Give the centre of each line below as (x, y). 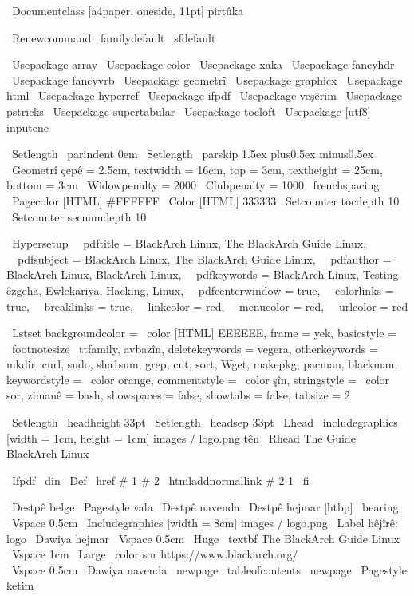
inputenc (28, 127)
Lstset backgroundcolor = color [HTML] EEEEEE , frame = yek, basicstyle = (204, 333)
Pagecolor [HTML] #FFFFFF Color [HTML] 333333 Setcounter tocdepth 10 (205, 200)
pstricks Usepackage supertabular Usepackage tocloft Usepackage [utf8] (189, 111)
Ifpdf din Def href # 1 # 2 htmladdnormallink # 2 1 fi (160, 480)
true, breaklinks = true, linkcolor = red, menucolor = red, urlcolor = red (207, 306)
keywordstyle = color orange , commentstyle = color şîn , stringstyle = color (198, 379)
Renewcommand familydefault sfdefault (114, 37)
